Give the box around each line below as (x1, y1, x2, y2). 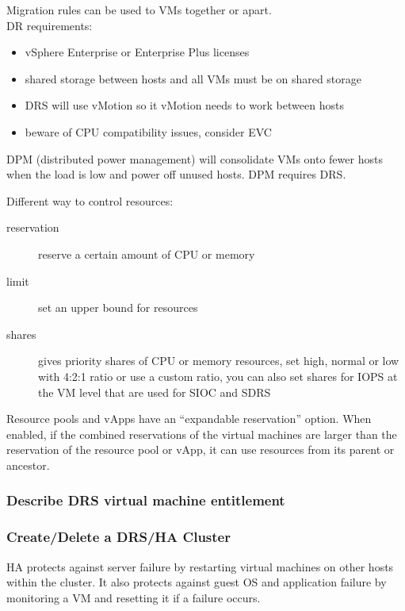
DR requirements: (6, 17, 93, 33)
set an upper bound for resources (38, 299, 198, 316)
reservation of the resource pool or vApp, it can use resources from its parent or (6, 441, 395, 458)
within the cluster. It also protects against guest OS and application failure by (6, 574, 387, 590)
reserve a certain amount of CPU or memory (38, 245, 255, 262)
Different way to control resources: (6, 192, 174, 209)
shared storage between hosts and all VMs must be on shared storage (25, 70, 362, 86)
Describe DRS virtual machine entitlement (6, 490, 285, 510)
